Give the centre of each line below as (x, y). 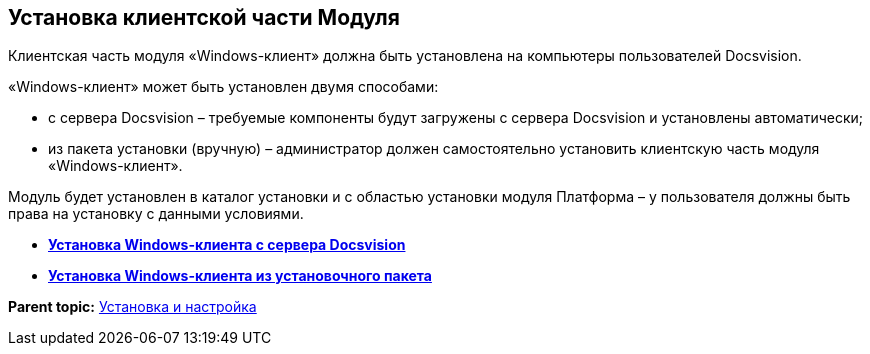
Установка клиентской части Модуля (204, 17)
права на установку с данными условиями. (156, 214)
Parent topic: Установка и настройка (132, 307)
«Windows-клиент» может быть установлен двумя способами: (223, 87)
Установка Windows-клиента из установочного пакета (240, 276)
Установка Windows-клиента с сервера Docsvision (227, 245)
